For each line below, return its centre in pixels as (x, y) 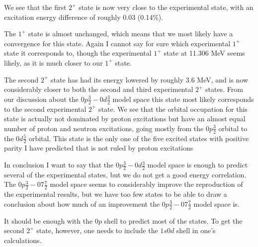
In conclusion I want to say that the (59, 165)
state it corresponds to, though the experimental (78, 53)
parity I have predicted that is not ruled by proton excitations (99, 148)
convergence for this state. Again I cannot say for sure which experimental (117, 43)
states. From (224, 89)
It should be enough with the (48, 220)
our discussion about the (42, 99)
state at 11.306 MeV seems (204, 53)
